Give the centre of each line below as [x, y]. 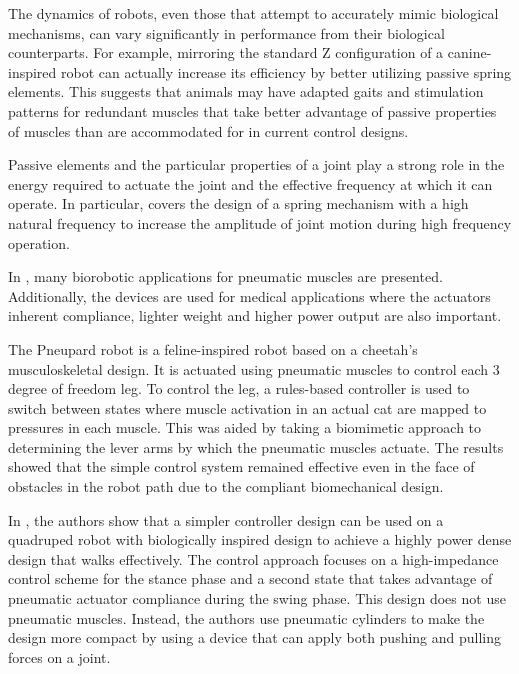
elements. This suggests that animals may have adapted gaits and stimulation [246, 91]
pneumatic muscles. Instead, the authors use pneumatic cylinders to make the [246, 617]
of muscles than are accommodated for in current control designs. [208, 130]
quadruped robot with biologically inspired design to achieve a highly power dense [260, 539]
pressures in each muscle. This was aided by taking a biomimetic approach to [245, 427]
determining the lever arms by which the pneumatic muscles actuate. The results [256, 446]
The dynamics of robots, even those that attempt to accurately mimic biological [253, 13]
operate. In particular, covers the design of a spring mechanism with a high [238, 203]
